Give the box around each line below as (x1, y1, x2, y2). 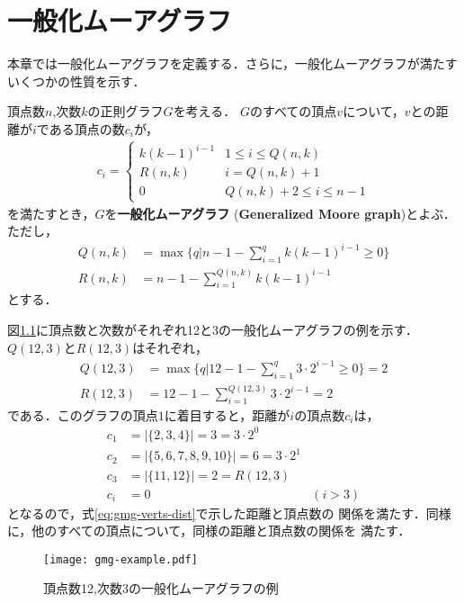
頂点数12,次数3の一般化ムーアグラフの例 (43, 579, 279, 598)
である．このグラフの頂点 (7, 405, 158, 424)
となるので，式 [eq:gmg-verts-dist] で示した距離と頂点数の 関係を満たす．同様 (7, 503, 451, 522)
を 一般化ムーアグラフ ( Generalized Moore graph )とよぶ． (104, 203, 456, 222)
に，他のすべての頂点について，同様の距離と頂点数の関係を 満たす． (7, 521, 411, 540)
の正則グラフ (87, 102, 164, 121)
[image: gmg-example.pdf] (43, 553, 198, 566)
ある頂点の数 (49, 119, 125, 138)
